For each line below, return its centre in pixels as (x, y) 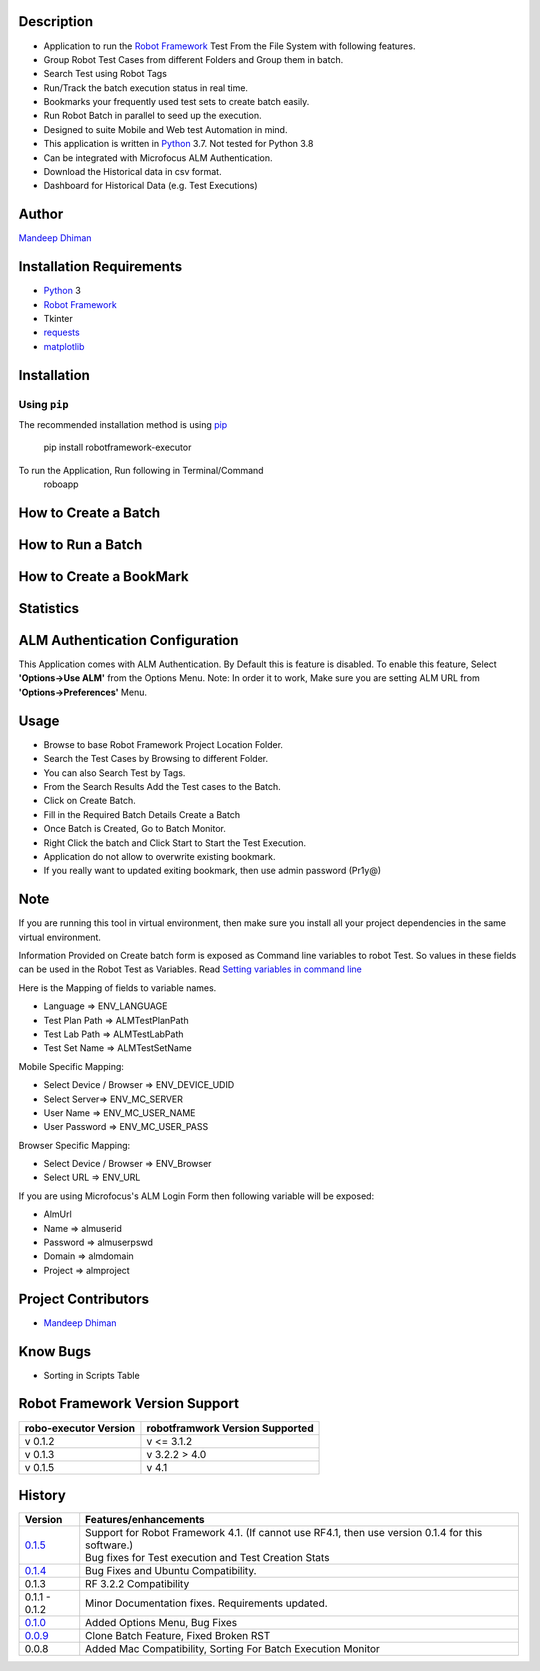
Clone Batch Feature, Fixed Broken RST (178, 1636)
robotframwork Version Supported (230, 1428)
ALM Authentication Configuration (128, 640)
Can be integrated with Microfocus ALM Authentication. (158, 157)
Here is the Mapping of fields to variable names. (117, 987)
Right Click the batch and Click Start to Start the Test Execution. (175, 842)
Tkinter (58, 319)
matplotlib (64, 346)
